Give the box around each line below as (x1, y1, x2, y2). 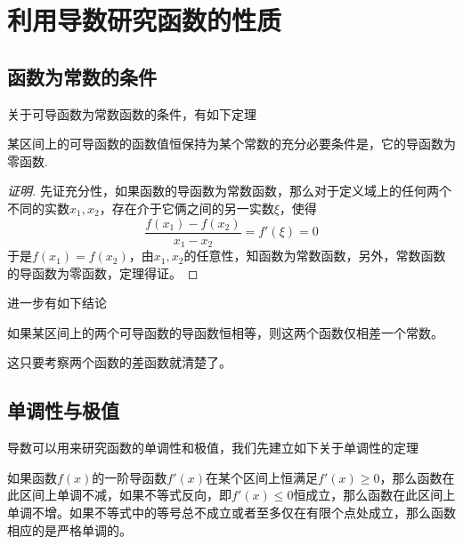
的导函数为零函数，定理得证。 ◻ (7, 263, 199, 282)
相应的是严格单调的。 (7, 520, 132, 539)
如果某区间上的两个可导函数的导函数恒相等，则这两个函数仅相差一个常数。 (7, 323, 443, 341)
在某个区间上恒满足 (206, 468, 319, 486)
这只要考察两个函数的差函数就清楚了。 (7, 353, 231, 372)
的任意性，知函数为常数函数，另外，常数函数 (183, 246, 446, 265)
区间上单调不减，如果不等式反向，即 (19, 485, 231, 504)
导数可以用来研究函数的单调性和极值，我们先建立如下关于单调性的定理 (7, 438, 418, 457)
